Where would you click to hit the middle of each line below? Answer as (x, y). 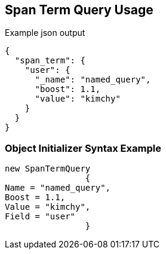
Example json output (45, 33)
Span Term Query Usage (79, 10)
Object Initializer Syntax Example (83, 148)
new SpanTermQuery (48, 169)
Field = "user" (40, 217)
